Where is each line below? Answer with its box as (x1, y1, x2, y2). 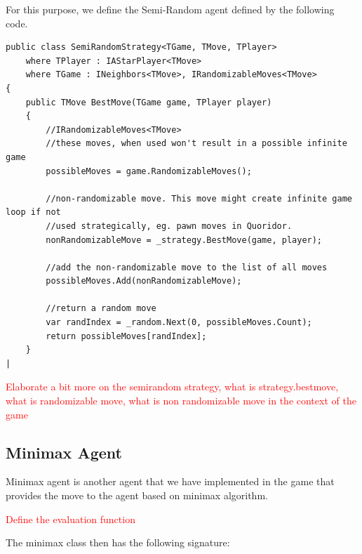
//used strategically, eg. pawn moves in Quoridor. (46, 220, 293, 231)
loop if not (6, 207, 61, 218)
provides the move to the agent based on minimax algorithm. (6, 488, 268, 503)
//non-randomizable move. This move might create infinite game (46, 193, 352, 204)
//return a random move (46, 303, 156, 314)
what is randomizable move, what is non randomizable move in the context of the (6, 393, 356, 408)
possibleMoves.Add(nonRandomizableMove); (46, 276, 242, 286)
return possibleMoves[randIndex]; (46, 331, 207, 341)
